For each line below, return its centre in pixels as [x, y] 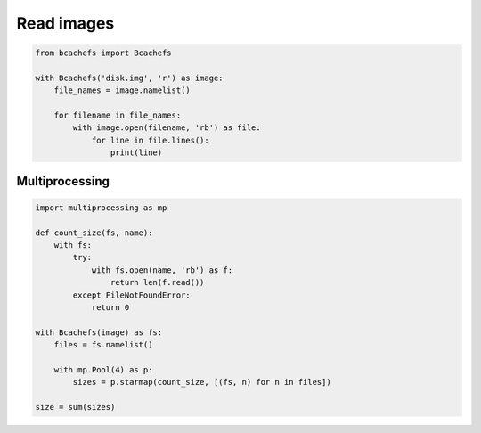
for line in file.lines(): [150, 140]
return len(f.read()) [157, 282]
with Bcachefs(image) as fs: [99, 332]
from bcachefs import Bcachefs [104, 53]
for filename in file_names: [118, 115]
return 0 [110, 307]
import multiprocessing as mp [101, 208]
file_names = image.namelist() [122, 90]
